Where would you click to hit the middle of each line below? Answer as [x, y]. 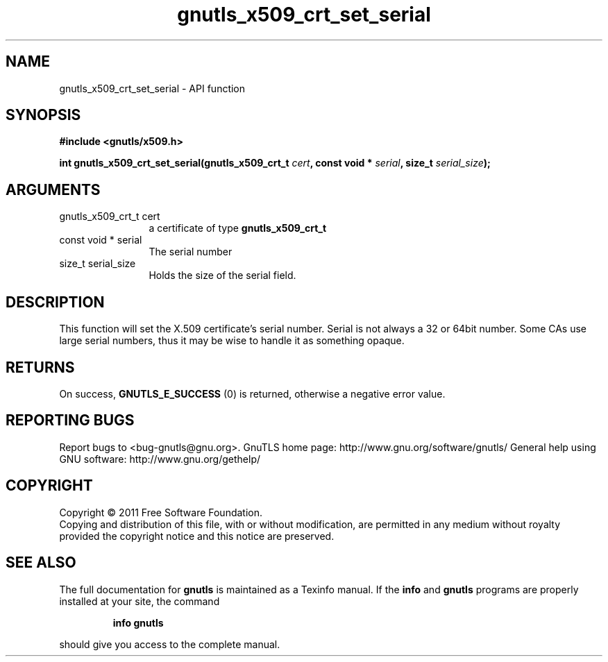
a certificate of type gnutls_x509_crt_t [238, 228]
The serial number [191, 252]
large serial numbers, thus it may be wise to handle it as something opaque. [232, 341]
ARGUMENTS [53, 189]
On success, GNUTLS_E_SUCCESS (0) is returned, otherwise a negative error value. [252, 393]
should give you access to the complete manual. [170, 644]
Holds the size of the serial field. [222, 275]
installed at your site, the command [140, 601]
